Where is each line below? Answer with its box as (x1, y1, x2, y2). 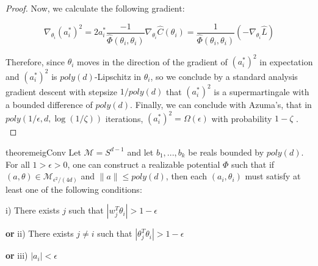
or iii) (5, 249, 28, 262)
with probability (211, 112, 272, 124)
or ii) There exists (5, 227, 74, 240)
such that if (231, 157, 275, 170)
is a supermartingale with (214, 85, 309, 98)
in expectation (259, 55, 313, 68)
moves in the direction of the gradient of (77, 55, 228, 68)
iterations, (105, 112, 143, 124)
